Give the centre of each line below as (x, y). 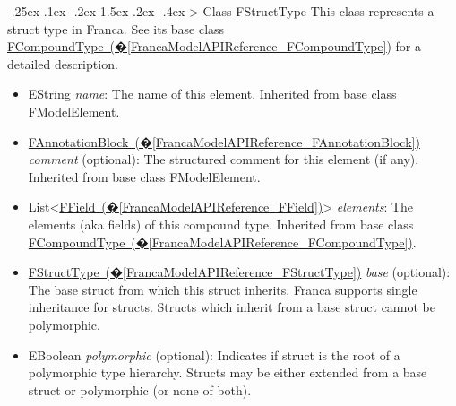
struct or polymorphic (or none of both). (140, 389)
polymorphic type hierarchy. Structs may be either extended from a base (228, 372)
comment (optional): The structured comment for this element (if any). (224, 159)
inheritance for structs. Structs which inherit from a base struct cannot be (232, 307)
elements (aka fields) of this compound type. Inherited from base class (221, 224)
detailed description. (63, 63)
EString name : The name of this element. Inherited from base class (212, 94)
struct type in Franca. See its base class (116, 28)
